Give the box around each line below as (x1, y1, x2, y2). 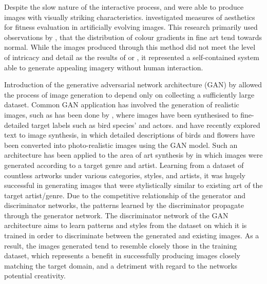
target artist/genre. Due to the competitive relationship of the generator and (4, 190, 245, 200)
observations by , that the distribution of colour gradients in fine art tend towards (4, 31, 262, 42)
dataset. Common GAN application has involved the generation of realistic (4, 99, 239, 110)
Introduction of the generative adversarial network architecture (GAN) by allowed (4, 79, 262, 90)
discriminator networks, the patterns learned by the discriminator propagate (4, 200, 244, 211)
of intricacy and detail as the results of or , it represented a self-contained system (4, 51, 259, 62)
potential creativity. (4, 270, 66, 281)
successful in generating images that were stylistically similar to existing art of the (4, 180, 263, 191)
